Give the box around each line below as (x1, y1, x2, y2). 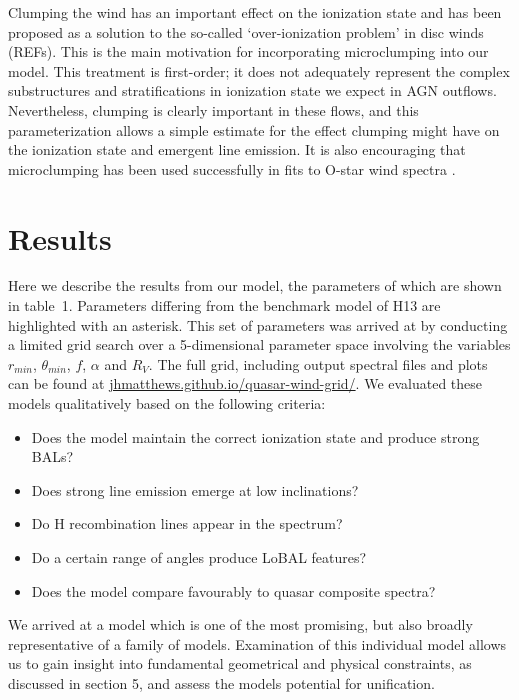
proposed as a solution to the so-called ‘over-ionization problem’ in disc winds (8, 21, 484, 42)
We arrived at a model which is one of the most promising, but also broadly (8, 614, 473, 635)
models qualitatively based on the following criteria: (8, 393, 326, 414)
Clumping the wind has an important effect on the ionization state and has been (8, 2, 502, 22)
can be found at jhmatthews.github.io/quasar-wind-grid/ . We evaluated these (8, 373, 483, 394)
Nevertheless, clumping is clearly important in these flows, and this (8, 99, 419, 120)
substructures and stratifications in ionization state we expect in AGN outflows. (8, 80, 497, 101)
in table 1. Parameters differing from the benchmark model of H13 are (8, 295, 441, 316)
